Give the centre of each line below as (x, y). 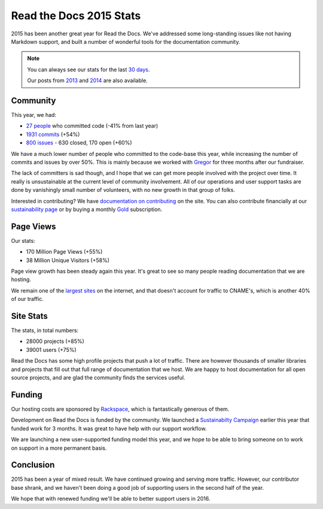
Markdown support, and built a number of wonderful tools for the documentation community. (126, 41)
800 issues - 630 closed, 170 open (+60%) (79, 143)
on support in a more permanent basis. (59, 448)
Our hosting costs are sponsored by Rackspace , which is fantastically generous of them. (120, 409)
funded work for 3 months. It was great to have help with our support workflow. (109, 428)
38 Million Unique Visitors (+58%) (68, 260)
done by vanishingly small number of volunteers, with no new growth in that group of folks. (123, 190)
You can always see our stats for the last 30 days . (89, 70)
